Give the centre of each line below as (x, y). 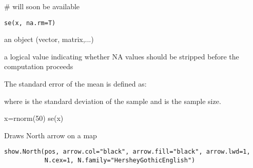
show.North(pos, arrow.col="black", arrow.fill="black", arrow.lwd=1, (127, 152)
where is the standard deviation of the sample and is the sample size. (113, 101)
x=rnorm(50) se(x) (34, 118)
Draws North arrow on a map (51, 135)
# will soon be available (42, 6)
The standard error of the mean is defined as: (75, 84)
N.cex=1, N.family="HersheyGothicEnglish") (120, 161)
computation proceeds (39, 66)
